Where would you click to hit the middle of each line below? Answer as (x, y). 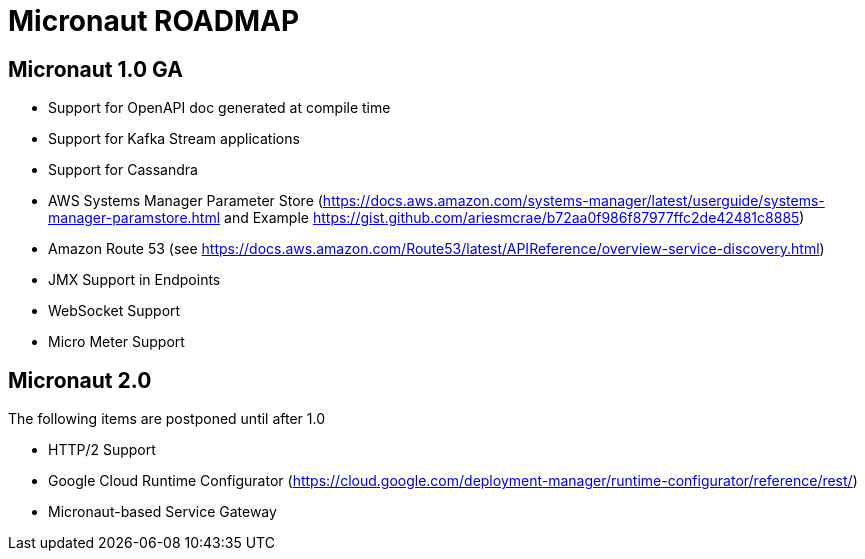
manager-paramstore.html (134, 218)
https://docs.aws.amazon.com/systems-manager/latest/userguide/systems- (573, 201)
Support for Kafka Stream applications (174, 139)
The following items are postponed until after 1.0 (167, 419)
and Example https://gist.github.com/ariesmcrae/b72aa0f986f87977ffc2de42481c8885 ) (514, 218)
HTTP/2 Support (102, 450)
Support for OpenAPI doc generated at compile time (219, 108)
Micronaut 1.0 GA (95, 69)
